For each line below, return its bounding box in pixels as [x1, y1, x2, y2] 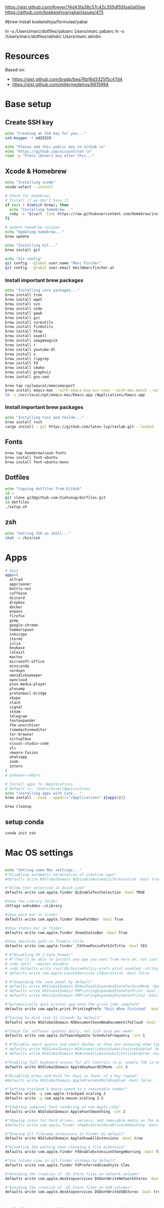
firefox [9, 614, 25, 618]
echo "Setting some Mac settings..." [5, 867, 82, 872]
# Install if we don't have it [5, 198, 69, 203]
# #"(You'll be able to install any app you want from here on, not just [5, 957, 159, 962]
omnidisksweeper [9, 673, 42, 678]
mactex [9, 655, 23, 660]
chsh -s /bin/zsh [5, 535, 41, 540]
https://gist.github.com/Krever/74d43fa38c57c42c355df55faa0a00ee [5, 4, 145, 10]
